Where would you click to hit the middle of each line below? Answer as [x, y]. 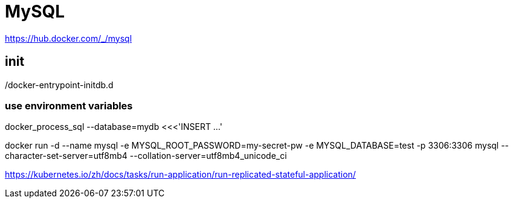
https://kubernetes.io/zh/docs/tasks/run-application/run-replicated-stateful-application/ [180, 175]
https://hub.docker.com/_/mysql [69, 38]
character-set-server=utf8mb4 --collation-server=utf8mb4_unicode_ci [146, 156]
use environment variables [69, 105]
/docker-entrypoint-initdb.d [59, 85]
